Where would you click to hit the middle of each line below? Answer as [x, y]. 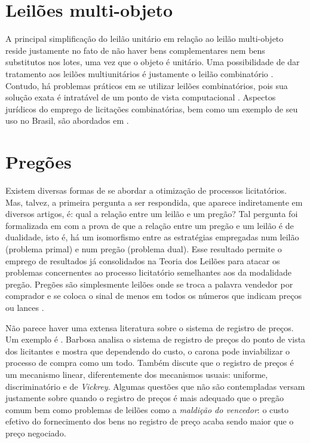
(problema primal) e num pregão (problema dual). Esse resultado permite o [144, 248]
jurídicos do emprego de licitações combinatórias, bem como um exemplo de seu [152, 109]
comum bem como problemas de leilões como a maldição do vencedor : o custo [147, 409]
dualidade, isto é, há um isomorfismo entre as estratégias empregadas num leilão [152, 237]
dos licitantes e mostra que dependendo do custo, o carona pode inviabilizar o [148, 351]
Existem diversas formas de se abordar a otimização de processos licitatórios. [146, 190]
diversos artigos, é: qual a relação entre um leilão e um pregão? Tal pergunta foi [152, 214]
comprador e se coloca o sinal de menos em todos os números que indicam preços [154, 296]
